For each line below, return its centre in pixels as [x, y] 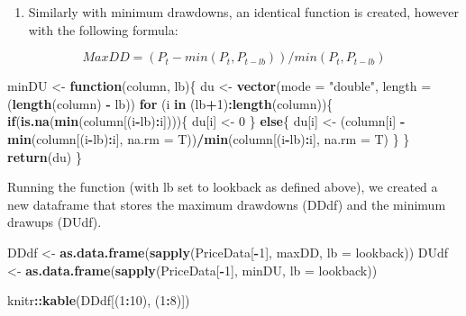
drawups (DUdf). [55, 222]
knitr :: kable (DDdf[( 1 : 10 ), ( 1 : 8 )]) [99, 300]
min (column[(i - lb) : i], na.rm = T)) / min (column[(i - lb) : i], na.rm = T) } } [209, 138]
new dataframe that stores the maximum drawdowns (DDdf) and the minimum [227, 204]
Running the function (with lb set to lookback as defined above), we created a [223, 187]
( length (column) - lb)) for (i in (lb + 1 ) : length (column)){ [170, 103]
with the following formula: [103, 29]
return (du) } [45, 156]
